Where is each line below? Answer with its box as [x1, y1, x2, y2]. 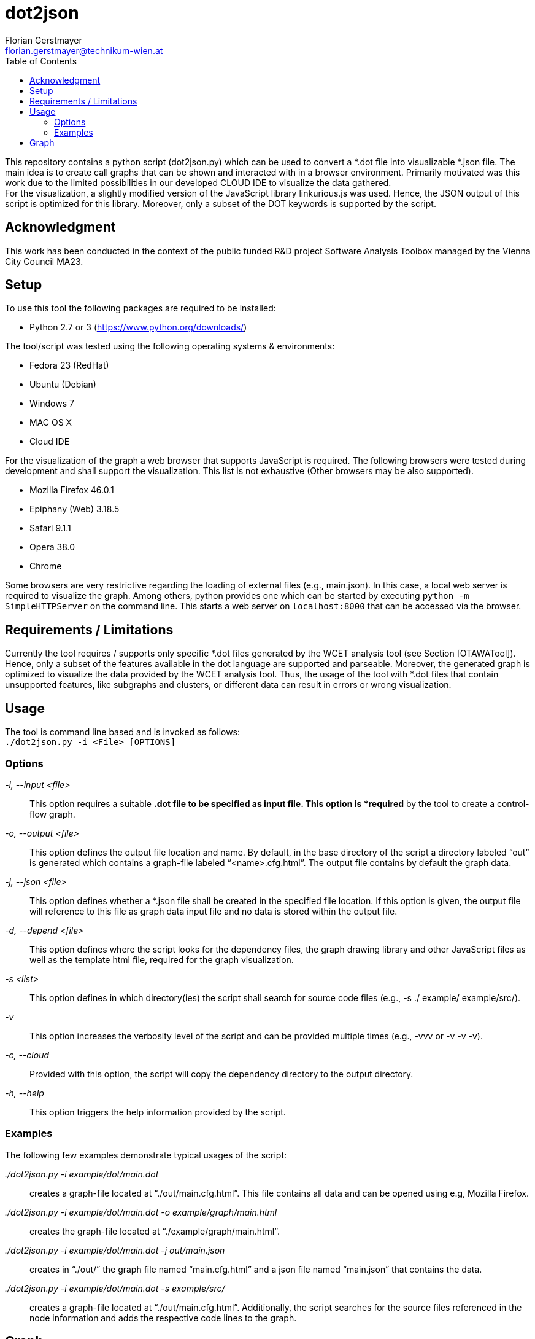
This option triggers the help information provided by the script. [29, 1106, 286, 1117]
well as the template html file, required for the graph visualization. [29, 954, 294, 965]
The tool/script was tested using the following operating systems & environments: [5, 341, 335, 352]
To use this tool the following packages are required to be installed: [5, 303, 276, 314]
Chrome [29, 561, 62, 572]
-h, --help [5, 1087, 44, 1098]
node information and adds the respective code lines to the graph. [29, 1312, 297, 1323]
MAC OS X [29, 417, 72, 428]
